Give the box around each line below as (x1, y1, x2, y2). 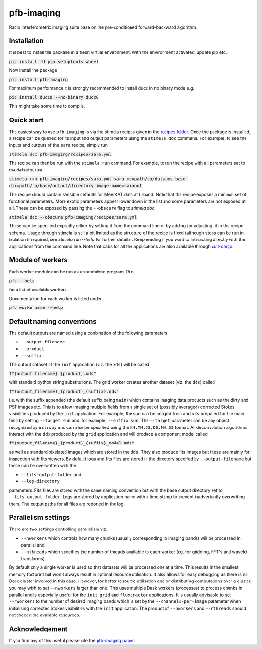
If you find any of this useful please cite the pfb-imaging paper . (9, 638, 135, 644)
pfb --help (9, 278, 35, 284)
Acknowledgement (9, 625, 68, 633)
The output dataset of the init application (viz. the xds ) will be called (9, 361, 150, 367)
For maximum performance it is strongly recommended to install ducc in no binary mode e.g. (9, 85, 195, 91)
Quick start (9, 116, 44, 124)
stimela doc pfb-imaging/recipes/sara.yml (9, 151, 112, 157)
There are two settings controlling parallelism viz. (9, 526, 108, 532)
